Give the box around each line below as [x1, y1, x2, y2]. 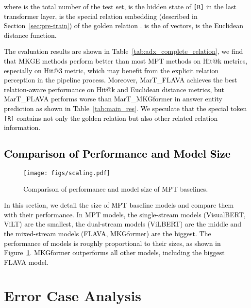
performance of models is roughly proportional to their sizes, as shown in [4, 238, 221, 248]
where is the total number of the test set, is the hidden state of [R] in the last [4, 1, 236, 11]
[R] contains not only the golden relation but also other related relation [4, 113, 218, 123]
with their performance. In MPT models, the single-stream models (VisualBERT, [4, 209, 246, 219]
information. [4, 122, 41, 132]
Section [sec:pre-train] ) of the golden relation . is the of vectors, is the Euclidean [4, 20, 244, 31]
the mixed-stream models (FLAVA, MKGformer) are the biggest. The [4, 228, 211, 239]
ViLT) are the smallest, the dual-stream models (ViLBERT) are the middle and [4, 219, 242, 229]
